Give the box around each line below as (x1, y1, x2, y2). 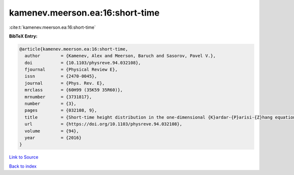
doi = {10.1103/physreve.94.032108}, (24, 60, 141, 65)
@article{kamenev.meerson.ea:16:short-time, (19, 46, 128, 52)
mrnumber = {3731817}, (24, 94, 92, 99)
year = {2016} (24, 135, 82, 140)
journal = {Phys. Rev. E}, (24, 80, 105, 86)
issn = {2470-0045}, (24, 74, 98, 79)
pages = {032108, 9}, (24, 108, 98, 113)
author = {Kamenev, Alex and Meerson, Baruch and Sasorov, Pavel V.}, (24, 53, 216, 58)
